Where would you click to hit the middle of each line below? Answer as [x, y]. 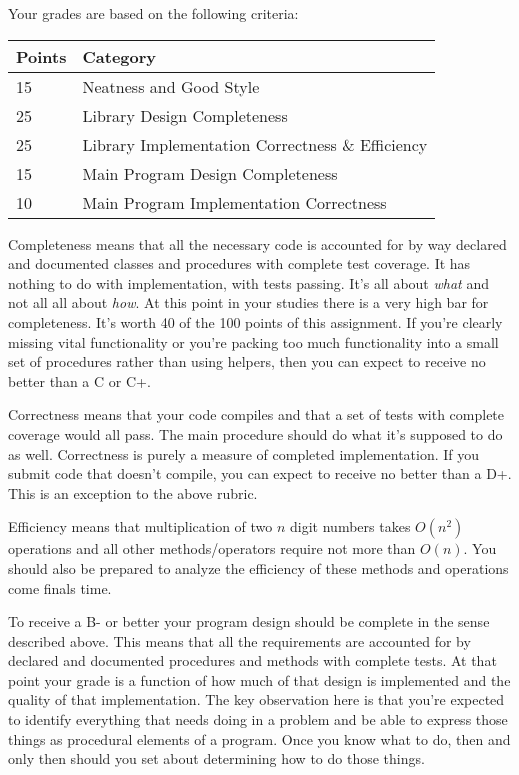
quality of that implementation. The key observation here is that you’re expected [256, 699]
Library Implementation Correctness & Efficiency [255, 144]
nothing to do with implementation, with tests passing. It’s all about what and [248, 282]
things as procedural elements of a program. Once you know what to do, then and [259, 738]
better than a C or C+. [79, 380]
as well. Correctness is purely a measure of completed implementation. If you [244, 453]
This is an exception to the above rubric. [133, 492]
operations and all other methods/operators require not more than [212, 548]
